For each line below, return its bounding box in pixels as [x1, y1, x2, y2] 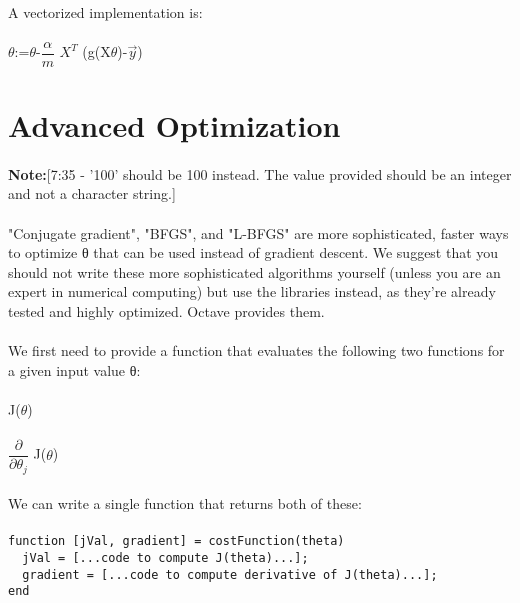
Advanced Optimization [8, 105, 341, 146]
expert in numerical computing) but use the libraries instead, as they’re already [8, 281, 496, 302]
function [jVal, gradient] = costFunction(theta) [8, 534, 345, 549]
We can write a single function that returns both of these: [8, 493, 362, 514]
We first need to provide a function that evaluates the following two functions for [8, 340, 505, 361]
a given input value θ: [8, 359, 141, 380]
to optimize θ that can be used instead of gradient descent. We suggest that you [8, 242, 499, 263]
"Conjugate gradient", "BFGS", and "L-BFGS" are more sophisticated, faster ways [8, 222, 509, 243]
